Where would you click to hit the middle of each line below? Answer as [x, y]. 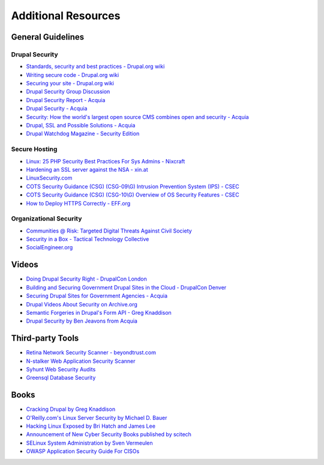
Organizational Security [46, 219]
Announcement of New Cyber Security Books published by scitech [109, 434]
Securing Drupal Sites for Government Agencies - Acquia [97, 296]
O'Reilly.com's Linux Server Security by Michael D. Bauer [97, 418]
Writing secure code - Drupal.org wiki [73, 74]
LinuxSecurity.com [49, 178]
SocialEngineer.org [49, 248]
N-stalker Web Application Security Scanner [81, 361]
